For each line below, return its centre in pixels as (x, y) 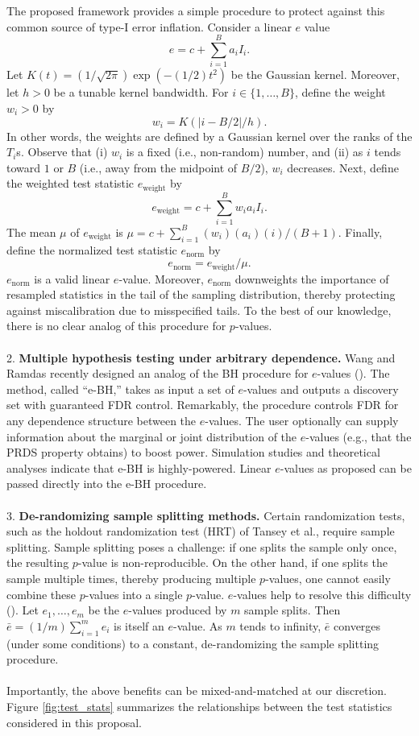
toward (24, 167)
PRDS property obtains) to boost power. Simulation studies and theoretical (193, 452)
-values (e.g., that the (359, 436)
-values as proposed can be (346, 467)
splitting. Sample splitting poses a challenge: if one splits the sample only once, (202, 546)
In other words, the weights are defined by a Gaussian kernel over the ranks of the (209, 136)
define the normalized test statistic (92, 249)
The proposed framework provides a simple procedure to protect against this (196, 10)
